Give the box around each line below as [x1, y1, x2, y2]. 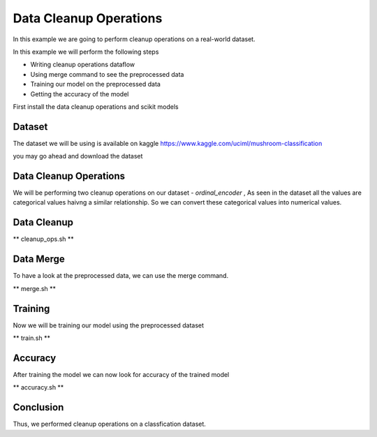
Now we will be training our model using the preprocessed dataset [13, 321, 205, 329]
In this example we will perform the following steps [13, 47, 159, 56]
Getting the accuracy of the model [30, 89, 129, 98]
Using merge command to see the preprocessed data [30, 70, 184, 78]
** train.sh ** [13, 334, 51, 342]
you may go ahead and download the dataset [13, 152, 143, 161]
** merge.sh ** [13, 284, 56, 292]
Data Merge [13, 253, 66, 265]
